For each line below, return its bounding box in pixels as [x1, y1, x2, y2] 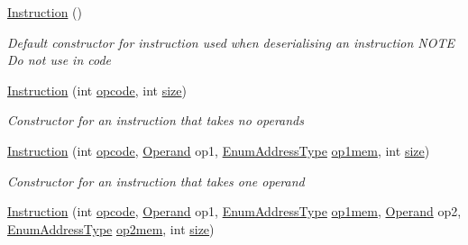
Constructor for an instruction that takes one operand [7, 171, 305, 190]
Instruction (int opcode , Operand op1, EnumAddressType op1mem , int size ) [7, 141, 430, 159]
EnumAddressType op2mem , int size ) [7, 219, 215, 238]
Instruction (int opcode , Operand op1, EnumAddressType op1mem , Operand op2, [7, 202, 462, 221]
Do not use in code [7, 50, 112, 69]
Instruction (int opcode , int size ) [7, 80, 187, 99]
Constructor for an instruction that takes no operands [7, 111, 304, 130]
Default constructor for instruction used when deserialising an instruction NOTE [7, 32, 455, 51]
